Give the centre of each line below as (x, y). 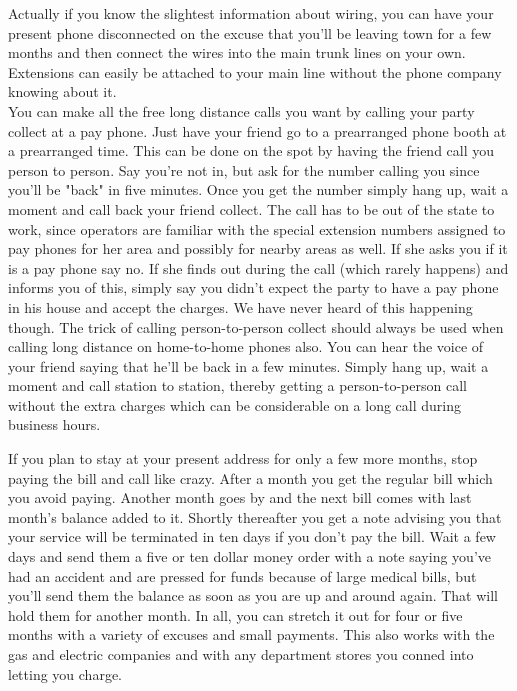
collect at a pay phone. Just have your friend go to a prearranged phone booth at (257, 130)
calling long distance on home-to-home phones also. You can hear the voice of (246, 346)
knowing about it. (62, 91)
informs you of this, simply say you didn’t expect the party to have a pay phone (253, 287)
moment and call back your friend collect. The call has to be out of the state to (251, 208)
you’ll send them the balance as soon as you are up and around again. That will (253, 595)
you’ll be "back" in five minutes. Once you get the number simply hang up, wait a (258, 189)
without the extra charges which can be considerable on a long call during (234, 404)
